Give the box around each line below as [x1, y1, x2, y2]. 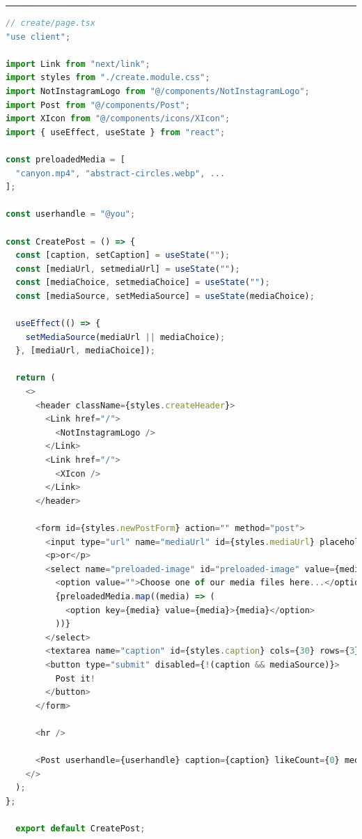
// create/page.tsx [6, 18, 95, 28]
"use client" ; [6, 31, 71, 42]
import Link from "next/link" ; [6, 59, 150, 69]
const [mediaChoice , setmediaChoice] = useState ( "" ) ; [15, 277, 270, 288]
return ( [15, 373, 56, 383]
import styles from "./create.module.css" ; [6, 72, 210, 83]
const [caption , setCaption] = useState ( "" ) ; [15, 250, 230, 261]
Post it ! [55, 673, 95, 684]
